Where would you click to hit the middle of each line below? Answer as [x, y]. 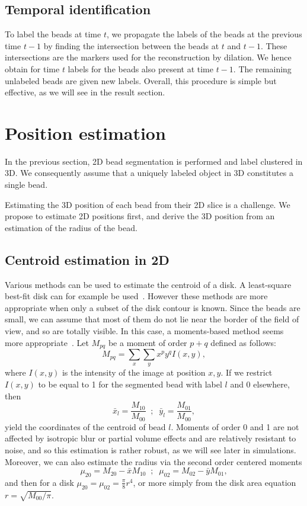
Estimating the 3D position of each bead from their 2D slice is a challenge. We [148, 204]
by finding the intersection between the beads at [131, 45]
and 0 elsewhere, [260, 384]
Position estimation [85, 132]
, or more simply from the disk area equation [215, 482]
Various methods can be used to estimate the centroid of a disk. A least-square [148, 284]
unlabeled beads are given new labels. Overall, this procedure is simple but [141, 80]
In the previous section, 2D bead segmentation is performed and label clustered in [154, 161]
